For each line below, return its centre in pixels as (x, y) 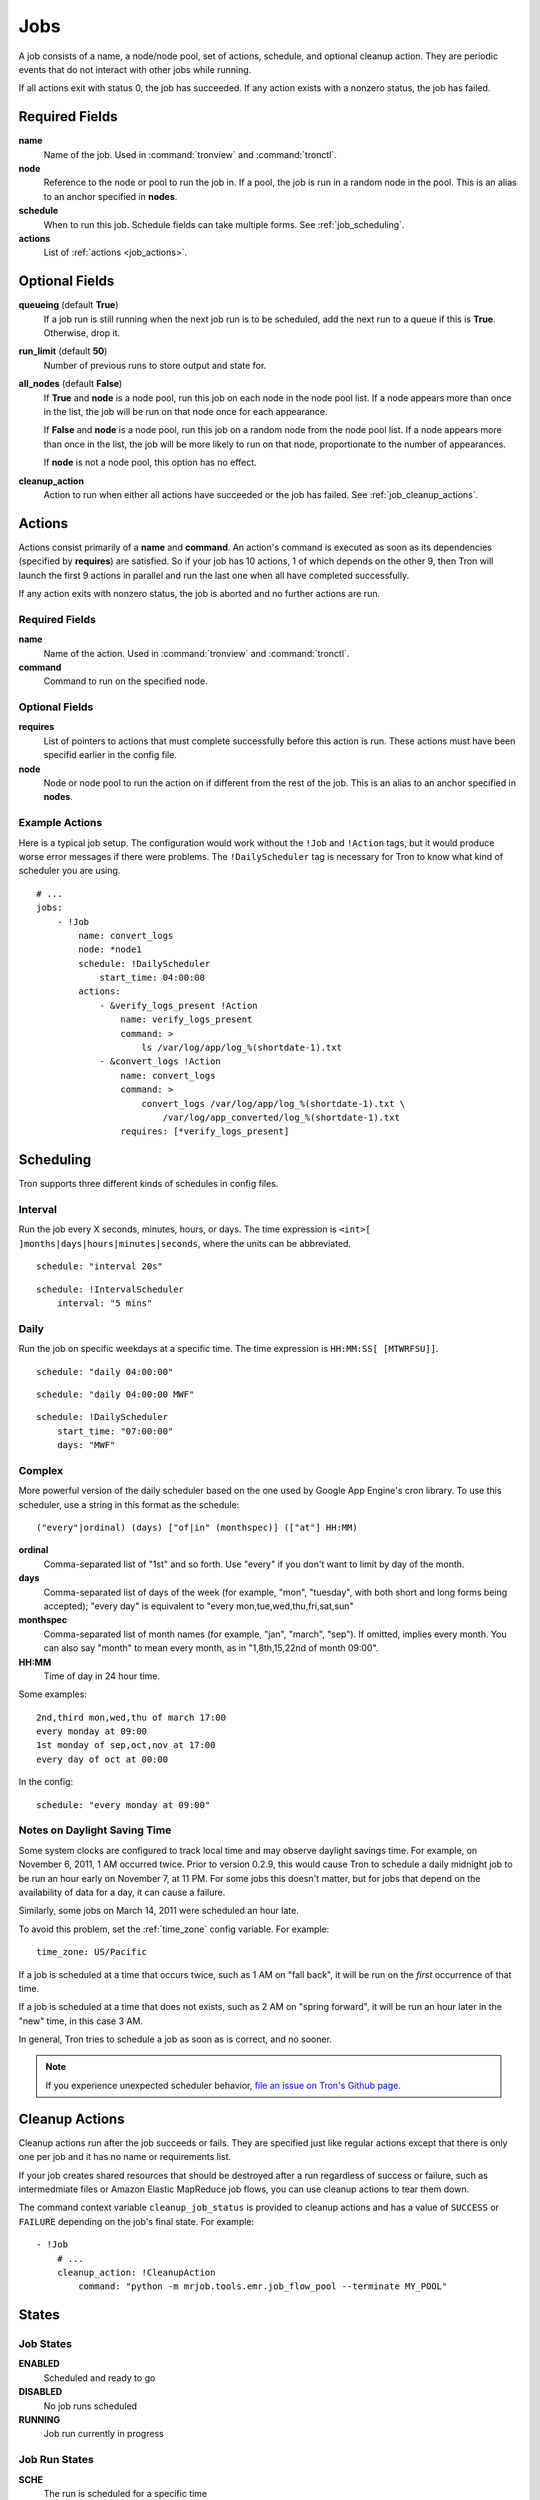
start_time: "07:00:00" (115, 1431)
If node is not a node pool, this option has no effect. (150, 462)
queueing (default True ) (68, 305)
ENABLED (39, 2364)
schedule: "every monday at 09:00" (123, 1804)
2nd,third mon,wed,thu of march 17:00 (131, 1717)
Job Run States (56, 2460)
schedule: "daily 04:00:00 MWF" (115, 1394)
